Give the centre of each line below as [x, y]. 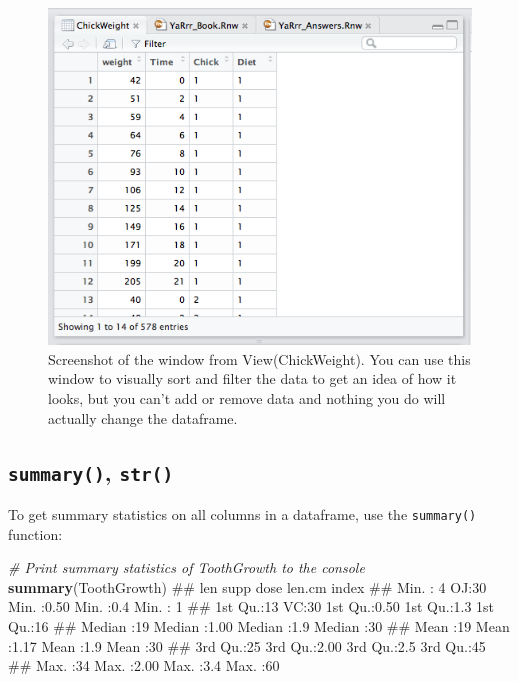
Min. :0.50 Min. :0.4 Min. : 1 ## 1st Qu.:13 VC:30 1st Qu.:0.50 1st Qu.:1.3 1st [251, 606]
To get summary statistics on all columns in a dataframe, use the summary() [242, 514]
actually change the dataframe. [143, 417]
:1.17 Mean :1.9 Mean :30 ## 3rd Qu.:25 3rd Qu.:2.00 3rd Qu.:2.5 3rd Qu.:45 [247, 645]
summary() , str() [91, 471]
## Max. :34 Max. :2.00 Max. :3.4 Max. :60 [144, 665]
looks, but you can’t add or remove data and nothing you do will [247, 398]
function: [35, 533]
